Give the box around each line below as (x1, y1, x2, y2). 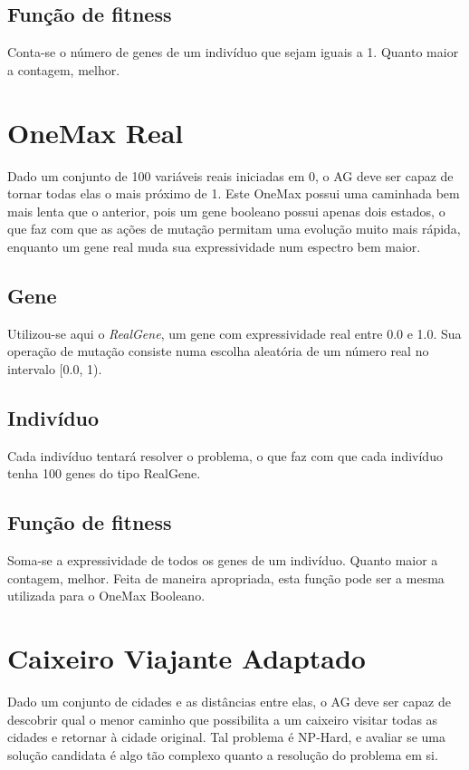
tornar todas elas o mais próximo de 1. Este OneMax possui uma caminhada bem (7, 184, 460, 203)
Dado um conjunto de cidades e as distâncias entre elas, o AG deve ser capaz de (7, 691, 451, 710)
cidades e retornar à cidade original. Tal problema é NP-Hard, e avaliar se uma (7, 727, 445, 746)
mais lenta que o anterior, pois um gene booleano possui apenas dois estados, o (7, 201, 445, 220)
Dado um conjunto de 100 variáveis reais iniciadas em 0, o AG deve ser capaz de (7, 166, 454, 185)
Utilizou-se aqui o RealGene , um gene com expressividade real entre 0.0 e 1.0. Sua (7, 323, 462, 342)
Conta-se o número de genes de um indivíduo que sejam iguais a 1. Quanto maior (7, 43, 459, 62)
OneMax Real (7, 113, 184, 150)
